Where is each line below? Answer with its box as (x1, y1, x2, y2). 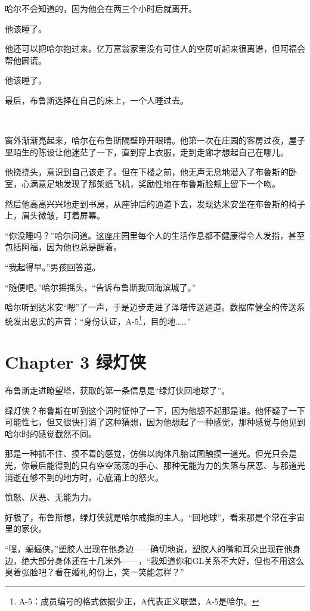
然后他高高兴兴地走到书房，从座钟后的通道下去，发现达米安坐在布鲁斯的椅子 (5, 197, 305, 210)
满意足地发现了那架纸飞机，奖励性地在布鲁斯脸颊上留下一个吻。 (29, 177, 280, 189)
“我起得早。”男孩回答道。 (5, 260, 101, 273)
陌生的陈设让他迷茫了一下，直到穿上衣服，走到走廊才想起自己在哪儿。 (13, 145, 289, 158)
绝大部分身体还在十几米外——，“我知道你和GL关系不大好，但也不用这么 (21, 554, 305, 566)
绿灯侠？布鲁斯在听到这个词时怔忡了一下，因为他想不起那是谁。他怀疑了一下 (5, 404, 305, 416)
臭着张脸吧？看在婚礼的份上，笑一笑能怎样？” (5, 566, 184, 578)
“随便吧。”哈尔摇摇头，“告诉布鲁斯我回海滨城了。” (5, 280, 196, 293)
